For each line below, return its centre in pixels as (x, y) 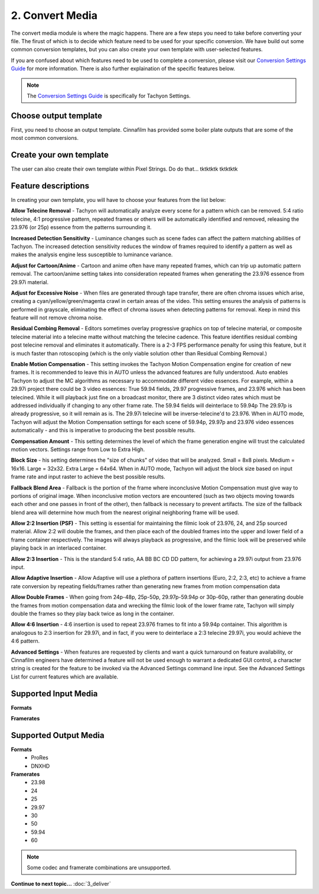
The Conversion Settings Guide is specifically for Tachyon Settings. (109, 96)
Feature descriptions (50, 186)
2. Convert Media (54, 15)
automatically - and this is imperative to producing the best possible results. (103, 430)
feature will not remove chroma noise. (57, 318)
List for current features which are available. (65, 677)
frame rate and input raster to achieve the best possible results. (88, 477)
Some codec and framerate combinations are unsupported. (99, 867)
